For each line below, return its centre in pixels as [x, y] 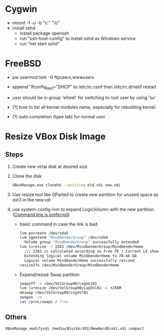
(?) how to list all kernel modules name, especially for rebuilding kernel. [84, 107]
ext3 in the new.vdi [31, 200]
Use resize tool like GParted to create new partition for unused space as [85, 194]
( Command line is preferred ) [41, 214]
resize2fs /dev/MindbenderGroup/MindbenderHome [69, 265]
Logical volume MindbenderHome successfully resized [79, 260]
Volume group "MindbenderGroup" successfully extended [82, 242]
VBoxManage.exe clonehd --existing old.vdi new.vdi [66, 185]
